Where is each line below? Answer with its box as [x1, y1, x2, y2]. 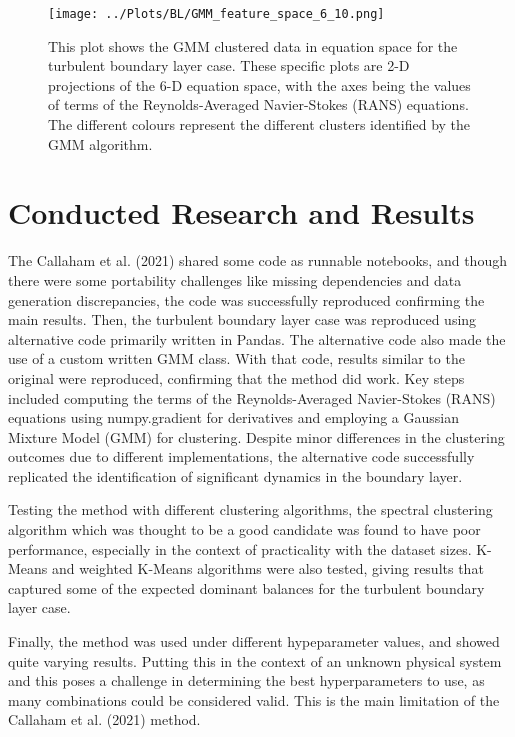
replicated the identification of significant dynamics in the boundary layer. [8, 465, 463, 486]
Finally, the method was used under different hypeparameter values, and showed [8, 631, 500, 652]
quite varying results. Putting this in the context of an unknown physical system [8, 650, 502, 671]
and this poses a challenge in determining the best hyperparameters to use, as [8, 670, 485, 691]
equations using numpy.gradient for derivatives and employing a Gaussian [8, 407, 459, 428]
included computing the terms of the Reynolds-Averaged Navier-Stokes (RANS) [8, 387, 496, 408]
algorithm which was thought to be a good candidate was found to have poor [8, 519, 481, 540]
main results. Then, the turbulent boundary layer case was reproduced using [8, 309, 477, 330]
